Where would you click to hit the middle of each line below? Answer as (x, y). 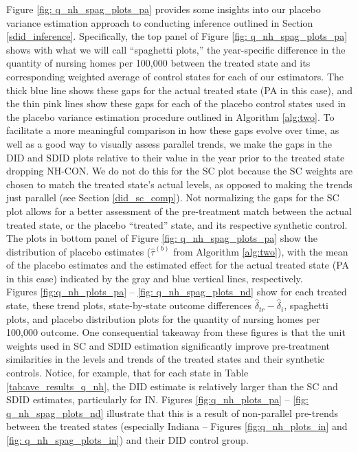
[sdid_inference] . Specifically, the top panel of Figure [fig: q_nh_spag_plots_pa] (177, 36)
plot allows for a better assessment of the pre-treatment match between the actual (179, 211)
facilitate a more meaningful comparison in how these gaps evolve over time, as (173, 130)
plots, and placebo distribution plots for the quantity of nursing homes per (163, 318)
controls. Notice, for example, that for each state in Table (127, 373)
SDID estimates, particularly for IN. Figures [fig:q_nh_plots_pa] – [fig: (157, 399)
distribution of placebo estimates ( (79, 251)
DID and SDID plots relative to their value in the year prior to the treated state (176, 157)
